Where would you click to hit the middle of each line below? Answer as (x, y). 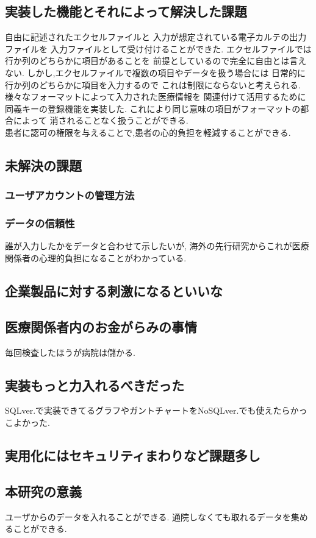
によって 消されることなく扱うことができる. (101, 120)
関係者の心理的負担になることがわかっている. (96, 257)
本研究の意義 (43, 491)
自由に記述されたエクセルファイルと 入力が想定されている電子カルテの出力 (156, 37)
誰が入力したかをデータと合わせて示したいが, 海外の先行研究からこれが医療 (157, 246)
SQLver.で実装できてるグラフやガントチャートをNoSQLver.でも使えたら (148, 410)
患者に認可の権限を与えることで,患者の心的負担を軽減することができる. (148, 132)
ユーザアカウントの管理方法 (70, 195)
